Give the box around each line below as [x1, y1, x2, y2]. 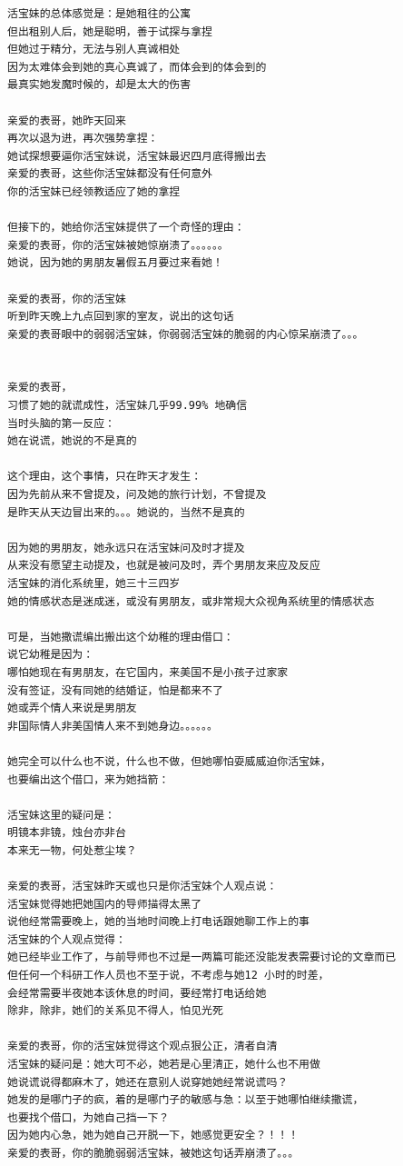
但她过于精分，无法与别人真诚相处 [7, 43, 181, 56]
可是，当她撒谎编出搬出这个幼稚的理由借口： [7, 630, 234, 643]
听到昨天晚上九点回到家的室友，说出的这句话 [7, 310, 234, 324]
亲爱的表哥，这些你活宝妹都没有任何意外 [7, 167, 212, 181]
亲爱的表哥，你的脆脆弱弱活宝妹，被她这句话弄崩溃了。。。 [7, 1147, 300, 1160]
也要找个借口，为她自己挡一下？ [7, 1111, 170, 1124]
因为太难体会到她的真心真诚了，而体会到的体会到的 [7, 60, 267, 74]
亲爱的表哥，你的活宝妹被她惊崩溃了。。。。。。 [7, 238, 229, 252]
